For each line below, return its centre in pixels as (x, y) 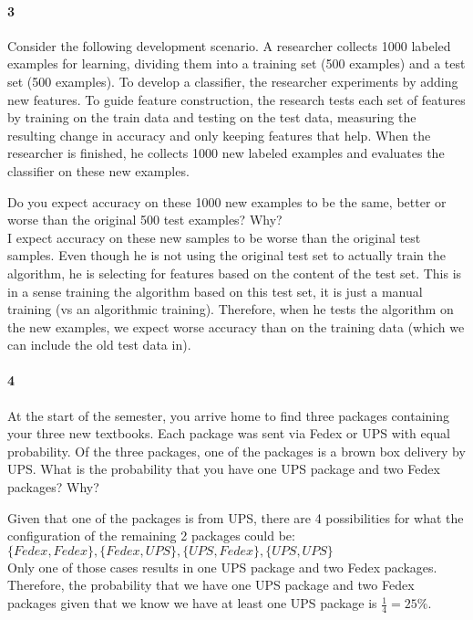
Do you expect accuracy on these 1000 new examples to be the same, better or (227, 201)
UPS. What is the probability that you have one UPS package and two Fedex (224, 469)
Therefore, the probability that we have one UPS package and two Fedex (211, 585)
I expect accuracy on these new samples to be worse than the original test (214, 237)
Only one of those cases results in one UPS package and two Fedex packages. (222, 567)
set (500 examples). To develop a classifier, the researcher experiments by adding (233, 81)
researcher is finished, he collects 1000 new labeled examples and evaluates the (226, 153)
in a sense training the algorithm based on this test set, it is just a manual (215, 291)
